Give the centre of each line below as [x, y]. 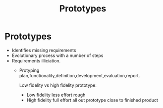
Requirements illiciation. [36, 60]
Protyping [29, 70]
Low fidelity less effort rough [56, 95]
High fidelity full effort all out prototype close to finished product [92, 100]
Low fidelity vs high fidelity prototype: [58, 85]
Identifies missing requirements [44, 50]
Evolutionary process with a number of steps [57, 55]
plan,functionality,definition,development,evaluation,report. [80, 75]
